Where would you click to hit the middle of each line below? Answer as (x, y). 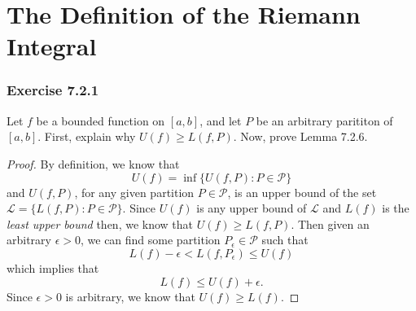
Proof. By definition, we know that (93, 163)
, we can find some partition (150, 240)
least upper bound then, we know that (100, 223)
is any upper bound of (252, 208)
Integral (52, 46)
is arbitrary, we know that (130, 296)
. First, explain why (87, 136)
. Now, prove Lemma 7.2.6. (300, 136)
